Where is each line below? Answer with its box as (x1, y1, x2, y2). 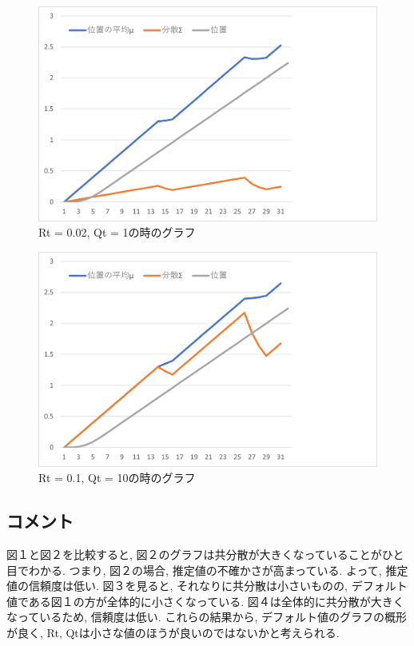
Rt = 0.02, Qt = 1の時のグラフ (38, 224, 196, 241)
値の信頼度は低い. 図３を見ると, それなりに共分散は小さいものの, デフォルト (6, 577, 408, 594)
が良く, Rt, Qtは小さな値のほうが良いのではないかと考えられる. (6, 624, 340, 640)
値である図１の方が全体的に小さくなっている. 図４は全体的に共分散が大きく (6, 592, 404, 609)
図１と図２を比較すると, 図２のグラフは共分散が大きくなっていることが (6, 546, 382, 563)
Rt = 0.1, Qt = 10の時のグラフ (38, 469, 196, 486)
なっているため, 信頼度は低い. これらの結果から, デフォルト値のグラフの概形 (6, 608, 407, 625)
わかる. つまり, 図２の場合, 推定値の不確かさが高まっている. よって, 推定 (28, 561, 408, 578)
